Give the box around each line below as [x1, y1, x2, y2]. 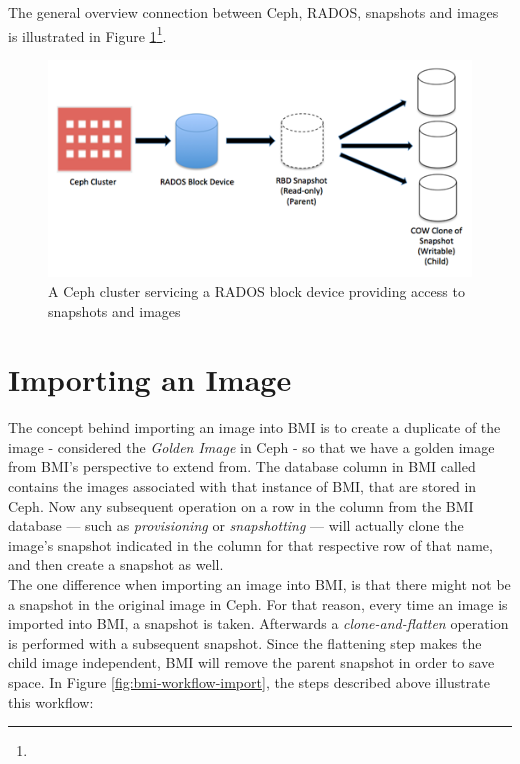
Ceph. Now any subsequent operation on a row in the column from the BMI [8, 495, 474, 516]
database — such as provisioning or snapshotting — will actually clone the [8, 515, 464, 536]
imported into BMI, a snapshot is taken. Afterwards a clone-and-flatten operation [8, 613, 509, 634]
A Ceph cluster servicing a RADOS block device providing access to [48, 280, 465, 301]
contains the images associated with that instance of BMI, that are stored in [8, 476, 477, 496]
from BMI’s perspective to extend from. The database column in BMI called [8, 456, 476, 477]
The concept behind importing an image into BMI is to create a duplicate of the [8, 417, 501, 438]
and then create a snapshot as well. [8, 554, 224, 575]
